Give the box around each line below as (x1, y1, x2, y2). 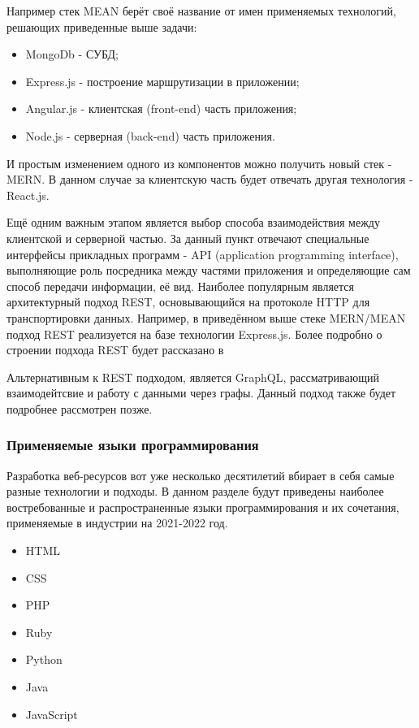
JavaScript (25, 705, 78, 722)
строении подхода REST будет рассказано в (6, 341, 224, 358)
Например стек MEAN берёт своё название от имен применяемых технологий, (6, 2, 396, 19)
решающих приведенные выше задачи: (6, 18, 197, 35)
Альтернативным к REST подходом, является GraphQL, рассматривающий (6, 368, 379, 385)
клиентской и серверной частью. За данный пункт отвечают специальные (6, 229, 369, 246)
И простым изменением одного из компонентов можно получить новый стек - (6, 154, 392, 171)
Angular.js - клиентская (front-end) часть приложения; (25, 100, 297, 117)
